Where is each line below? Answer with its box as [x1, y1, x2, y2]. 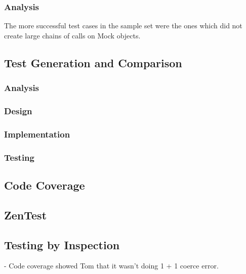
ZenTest [4, 207, 47, 222]
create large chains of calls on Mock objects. [4, 30, 141, 40]
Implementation [4, 127, 70, 140]
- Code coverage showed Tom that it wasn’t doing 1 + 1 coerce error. [4, 260, 219, 271]
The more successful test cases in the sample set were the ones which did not [4, 20, 242, 31]
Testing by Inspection [4, 237, 120, 252]
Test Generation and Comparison [4, 55, 182, 70]
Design [4, 104, 32, 117]
